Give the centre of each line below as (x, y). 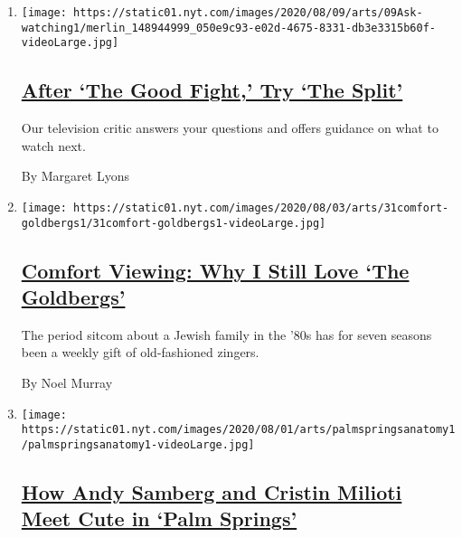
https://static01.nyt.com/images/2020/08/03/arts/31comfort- (261, 207)
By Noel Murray (67, 383)
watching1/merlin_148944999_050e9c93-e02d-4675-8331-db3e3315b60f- (228, 28)
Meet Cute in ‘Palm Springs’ (159, 518)
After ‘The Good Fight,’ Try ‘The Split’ (212, 90)
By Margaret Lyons (75, 176)
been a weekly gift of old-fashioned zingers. (140, 352)
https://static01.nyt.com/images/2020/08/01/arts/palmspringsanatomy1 (238, 430)
